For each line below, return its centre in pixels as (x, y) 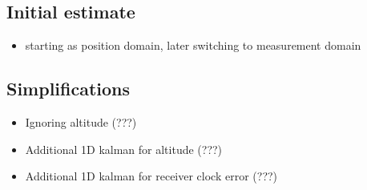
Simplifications (69, 89)
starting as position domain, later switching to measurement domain (193, 45)
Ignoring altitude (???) (81, 122)
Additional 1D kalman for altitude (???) (124, 149)
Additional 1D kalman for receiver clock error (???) (151, 176)
